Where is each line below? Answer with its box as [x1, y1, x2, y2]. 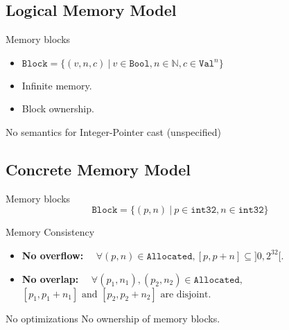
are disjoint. [160, 289, 211, 299]
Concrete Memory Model [6, 158, 191, 180]
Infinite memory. [21, 78, 92, 92]
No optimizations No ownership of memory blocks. [6, 311, 220, 325]
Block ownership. [21, 101, 94, 116]
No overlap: [21, 271, 79, 286]
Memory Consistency [6, 225, 95, 239]
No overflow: [21, 247, 84, 262]
